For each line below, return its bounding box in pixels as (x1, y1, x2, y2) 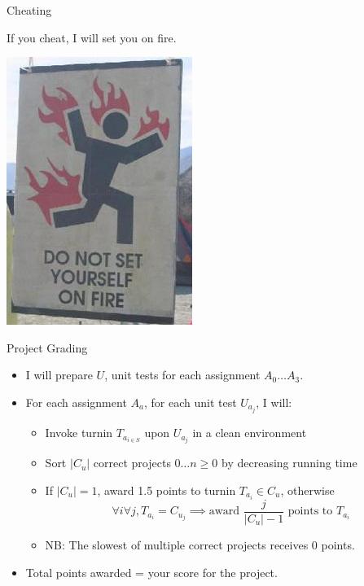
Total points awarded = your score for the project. (25, 563, 278, 580)
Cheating (7, 2, 52, 18)
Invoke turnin (45, 424, 113, 441)
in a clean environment (192, 424, 307, 441)
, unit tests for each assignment (104, 366, 261, 383)
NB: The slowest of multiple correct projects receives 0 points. (45, 536, 355, 553)
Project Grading (7, 339, 88, 356)
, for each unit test (143, 393, 237, 410)
